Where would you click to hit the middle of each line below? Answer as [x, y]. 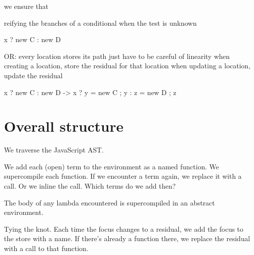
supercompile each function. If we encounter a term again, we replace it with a [123, 176]
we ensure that [26, 6]
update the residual [33, 75]
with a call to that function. [46, 248]
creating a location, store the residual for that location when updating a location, [127, 66]
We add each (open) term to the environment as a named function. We [111, 166]
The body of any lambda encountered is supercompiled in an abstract [109, 202]
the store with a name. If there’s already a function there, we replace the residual [127, 238]
